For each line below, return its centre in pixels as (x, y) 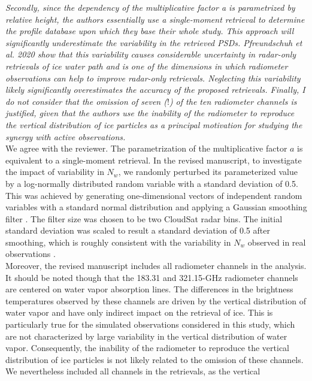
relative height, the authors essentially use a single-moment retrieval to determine (155, 19)
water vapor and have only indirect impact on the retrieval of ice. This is (139, 312)
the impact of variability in (55, 172)
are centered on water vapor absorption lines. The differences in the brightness (149, 289)
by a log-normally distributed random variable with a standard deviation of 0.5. (152, 183)
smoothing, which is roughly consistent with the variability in (118, 242)
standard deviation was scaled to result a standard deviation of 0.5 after (138, 230)
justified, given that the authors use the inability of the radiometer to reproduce (150, 113)
